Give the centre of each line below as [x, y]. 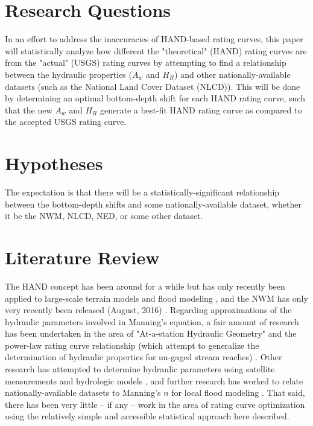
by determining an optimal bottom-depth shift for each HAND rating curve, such [155, 98]
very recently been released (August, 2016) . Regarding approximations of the [148, 310]
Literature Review [82, 257]
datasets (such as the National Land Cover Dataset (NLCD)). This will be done [153, 86]
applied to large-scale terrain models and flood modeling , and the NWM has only [156, 298]
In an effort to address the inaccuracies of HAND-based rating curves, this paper [154, 39]
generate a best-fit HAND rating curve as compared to [201, 110]
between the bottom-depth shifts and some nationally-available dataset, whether [153, 204]
